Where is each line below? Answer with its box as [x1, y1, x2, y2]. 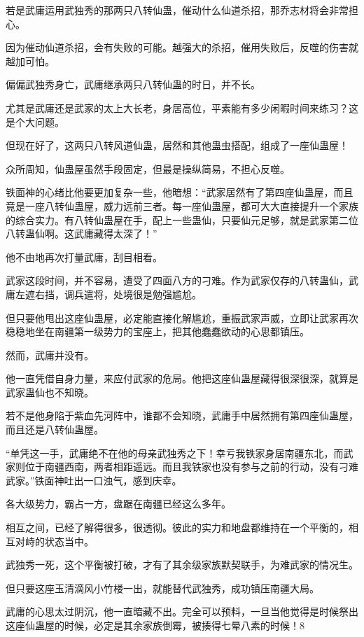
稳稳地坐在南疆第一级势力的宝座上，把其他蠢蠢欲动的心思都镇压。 [6, 324, 309, 339]
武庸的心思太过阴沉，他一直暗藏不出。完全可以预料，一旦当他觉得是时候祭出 [6, 604, 358, 619]
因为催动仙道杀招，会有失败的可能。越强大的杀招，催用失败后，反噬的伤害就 [6, 40, 358, 55]
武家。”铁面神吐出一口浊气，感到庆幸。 [6, 472, 182, 487]
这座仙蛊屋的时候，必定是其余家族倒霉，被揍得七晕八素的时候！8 [6, 618, 304, 632]
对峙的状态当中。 [15, 533, 94, 548]
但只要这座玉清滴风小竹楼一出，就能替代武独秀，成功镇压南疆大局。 [6, 580, 319, 595]
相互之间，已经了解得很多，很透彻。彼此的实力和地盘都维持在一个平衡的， [6, 520, 349, 535]
